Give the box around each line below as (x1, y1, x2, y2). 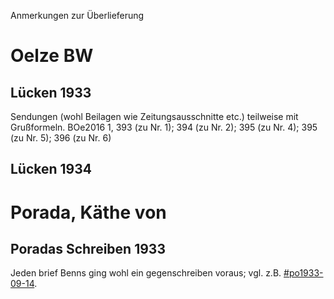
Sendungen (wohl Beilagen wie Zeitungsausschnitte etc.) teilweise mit (10, 111, 299, 122)
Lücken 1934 (10, 161, 93, 178)
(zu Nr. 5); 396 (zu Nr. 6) (10, 132, 112, 144)
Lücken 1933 (10, 84, 92, 101)
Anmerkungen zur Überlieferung (10, 10, 145, 21)
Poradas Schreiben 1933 (10, 240, 166, 257)
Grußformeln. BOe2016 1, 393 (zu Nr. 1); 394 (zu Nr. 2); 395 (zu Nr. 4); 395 (10, 121, 318, 133)
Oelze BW (10, 45, 94, 67)
